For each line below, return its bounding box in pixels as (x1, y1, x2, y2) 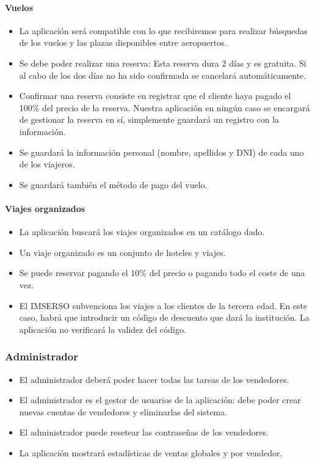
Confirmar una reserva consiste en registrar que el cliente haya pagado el (19, 89, 291, 102)
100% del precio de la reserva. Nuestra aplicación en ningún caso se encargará (19, 101, 310, 114)
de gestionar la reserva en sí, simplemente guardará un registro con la (19, 113, 280, 126)
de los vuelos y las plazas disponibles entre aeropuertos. (19, 36, 227, 49)
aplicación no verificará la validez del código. (19, 323, 186, 335)
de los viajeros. (19, 158, 75, 170)
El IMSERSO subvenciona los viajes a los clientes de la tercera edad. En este (19, 299, 308, 312)
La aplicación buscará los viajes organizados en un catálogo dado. (19, 225, 265, 238)
